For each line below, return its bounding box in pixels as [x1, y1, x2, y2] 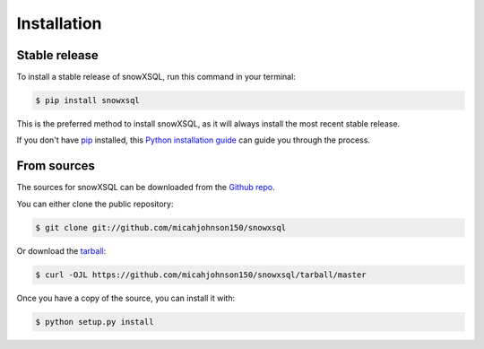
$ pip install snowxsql [35, 95, 141, 106]
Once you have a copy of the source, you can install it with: [16, 292, 236, 303]
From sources [16, 158, 96, 174]
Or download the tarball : [16, 245, 107, 256]
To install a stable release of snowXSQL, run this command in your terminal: [16, 72, 296, 83]
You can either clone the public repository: [16, 198, 174, 209]
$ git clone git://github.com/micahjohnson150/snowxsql [35, 222, 287, 232]
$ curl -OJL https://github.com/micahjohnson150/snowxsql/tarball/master [35, 269, 367, 280]
